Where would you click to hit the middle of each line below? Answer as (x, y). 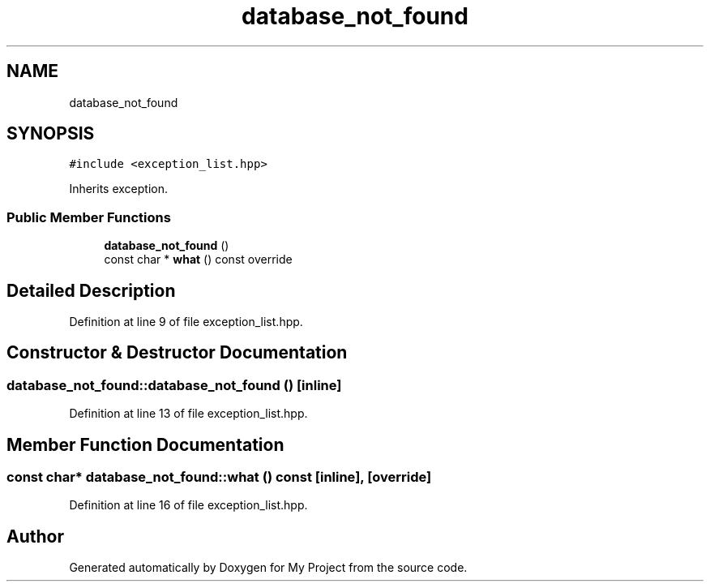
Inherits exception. (119, 189)
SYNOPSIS (51, 134)
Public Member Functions (89, 217)
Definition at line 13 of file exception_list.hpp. (188, 414)
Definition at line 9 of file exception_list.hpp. (186, 322)
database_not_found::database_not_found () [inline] (174, 385)
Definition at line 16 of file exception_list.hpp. (188, 505)
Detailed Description (91, 290)
